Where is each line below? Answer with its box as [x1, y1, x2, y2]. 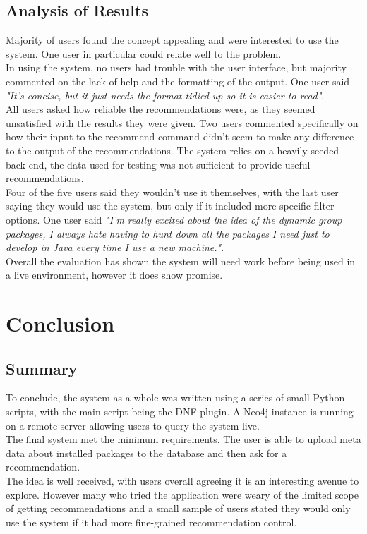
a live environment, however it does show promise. [6, 267, 223, 282]
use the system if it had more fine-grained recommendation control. [6, 514, 297, 529]
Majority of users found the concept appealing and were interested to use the [6, 32, 339, 47]
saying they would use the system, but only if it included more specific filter [6, 198, 335, 213]
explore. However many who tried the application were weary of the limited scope [6, 487, 359, 502]
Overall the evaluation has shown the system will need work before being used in [6, 253, 356, 268]
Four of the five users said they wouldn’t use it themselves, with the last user [6, 184, 339, 199]
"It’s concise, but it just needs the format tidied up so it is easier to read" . [6, 87, 325, 102]
